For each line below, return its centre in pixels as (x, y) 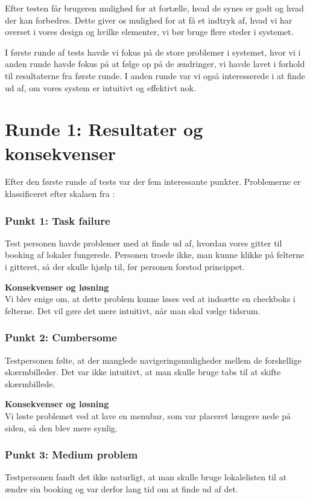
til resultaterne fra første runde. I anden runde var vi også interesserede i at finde (155, 75)
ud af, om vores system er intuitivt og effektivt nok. (100, 87)
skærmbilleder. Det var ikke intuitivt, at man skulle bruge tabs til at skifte (143, 372)
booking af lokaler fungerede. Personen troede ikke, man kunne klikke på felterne (155, 255)
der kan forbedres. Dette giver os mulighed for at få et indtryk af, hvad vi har (149, 20)
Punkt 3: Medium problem (71, 455)
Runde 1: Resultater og (104, 129)
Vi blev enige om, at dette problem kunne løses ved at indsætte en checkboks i (150, 299)
